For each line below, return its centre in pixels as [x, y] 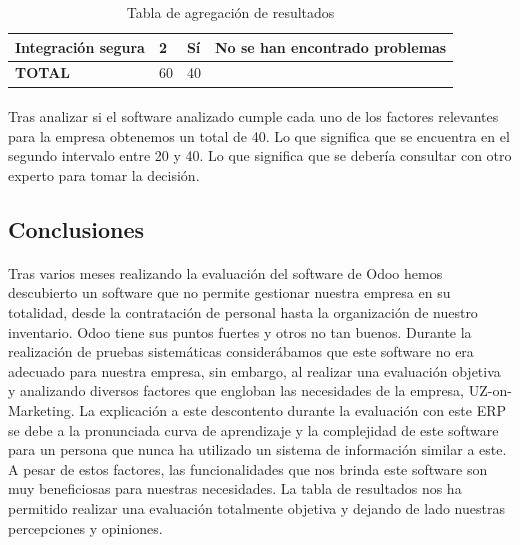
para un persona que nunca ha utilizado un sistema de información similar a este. [257, 449]
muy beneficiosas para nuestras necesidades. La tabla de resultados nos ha [235, 488]
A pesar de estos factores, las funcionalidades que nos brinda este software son [248, 468]
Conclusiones [76, 228]
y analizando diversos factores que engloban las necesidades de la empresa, [236, 390]
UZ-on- [490, 390]
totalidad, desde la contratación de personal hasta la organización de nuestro [243, 312]
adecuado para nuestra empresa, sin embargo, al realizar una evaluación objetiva [254, 370]
